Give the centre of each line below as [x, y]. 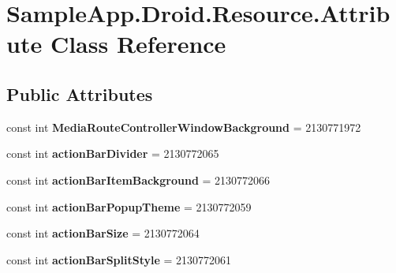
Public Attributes [80, 93]
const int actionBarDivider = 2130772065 [113, 153]
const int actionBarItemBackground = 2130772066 [138, 180]
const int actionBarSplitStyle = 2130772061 [119, 259]
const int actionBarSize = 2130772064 [103, 233]
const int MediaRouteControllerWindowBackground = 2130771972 [184, 127]
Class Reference [138, 44]
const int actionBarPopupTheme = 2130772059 [129, 206]
